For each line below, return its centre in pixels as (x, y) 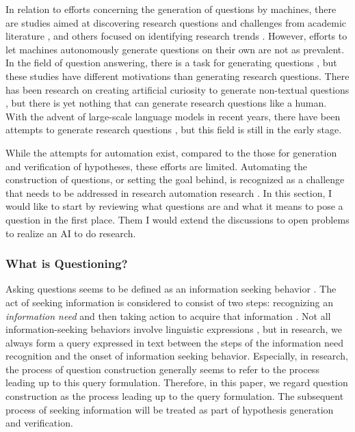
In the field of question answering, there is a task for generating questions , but (171, 63)
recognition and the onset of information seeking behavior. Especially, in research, (177, 356)
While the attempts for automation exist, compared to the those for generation (171, 152)
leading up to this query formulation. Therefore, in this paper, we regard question (177, 382)
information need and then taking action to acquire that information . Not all (168, 315)
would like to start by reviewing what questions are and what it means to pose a (174, 206)
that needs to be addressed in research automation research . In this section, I (169, 192)
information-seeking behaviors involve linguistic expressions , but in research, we (174, 329)
